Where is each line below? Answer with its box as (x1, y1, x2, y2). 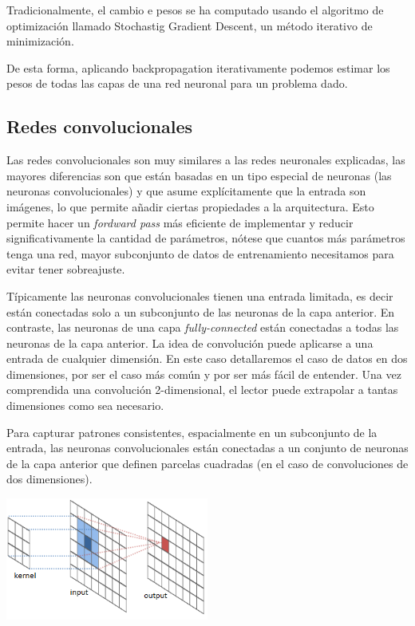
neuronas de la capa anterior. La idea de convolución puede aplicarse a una (6, 334, 373, 351)
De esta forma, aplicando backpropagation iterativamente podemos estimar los (6, 59, 390, 76)
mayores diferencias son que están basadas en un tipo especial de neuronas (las (6, 167, 392, 183)
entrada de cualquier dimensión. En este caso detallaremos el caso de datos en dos (6, 350, 408, 367)
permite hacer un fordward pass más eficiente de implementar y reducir (6, 214, 354, 230)
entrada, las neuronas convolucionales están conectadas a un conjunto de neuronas (6, 439, 409, 456)
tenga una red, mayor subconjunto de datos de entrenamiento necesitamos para (6, 245, 394, 262)
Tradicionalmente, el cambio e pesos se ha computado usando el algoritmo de (6, 2, 384, 18)
